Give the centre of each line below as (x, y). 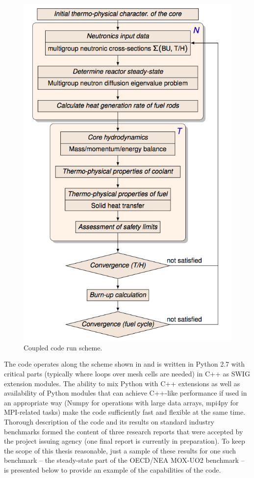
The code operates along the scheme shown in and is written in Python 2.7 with (124, 364)
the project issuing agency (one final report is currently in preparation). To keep (125, 441)
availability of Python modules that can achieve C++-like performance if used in (126, 393)
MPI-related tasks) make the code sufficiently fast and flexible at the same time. (125, 412)
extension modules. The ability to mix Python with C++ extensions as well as (122, 383)
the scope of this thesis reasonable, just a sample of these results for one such (120, 450)
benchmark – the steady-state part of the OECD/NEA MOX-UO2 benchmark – (124, 460)
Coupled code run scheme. (63, 347)
